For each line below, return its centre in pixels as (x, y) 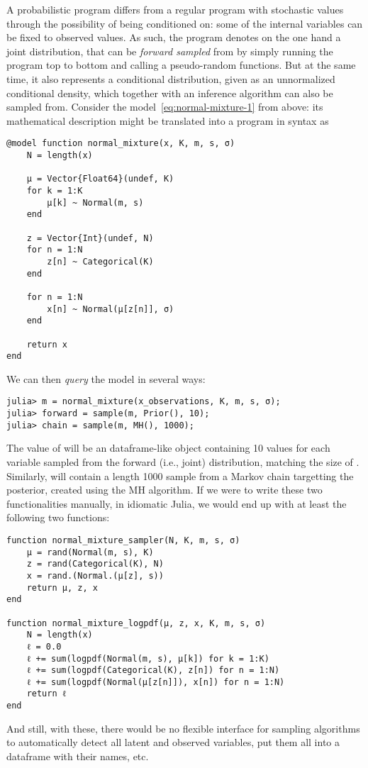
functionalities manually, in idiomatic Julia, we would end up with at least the (177, 503)
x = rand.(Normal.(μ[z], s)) (95, 575)
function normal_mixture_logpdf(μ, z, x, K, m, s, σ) (136, 623)
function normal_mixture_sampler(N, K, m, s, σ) (123, 540)
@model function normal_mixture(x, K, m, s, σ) (121, 144)
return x (47, 344)
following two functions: (58, 517)
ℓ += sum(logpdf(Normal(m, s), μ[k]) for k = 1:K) (148, 658)
